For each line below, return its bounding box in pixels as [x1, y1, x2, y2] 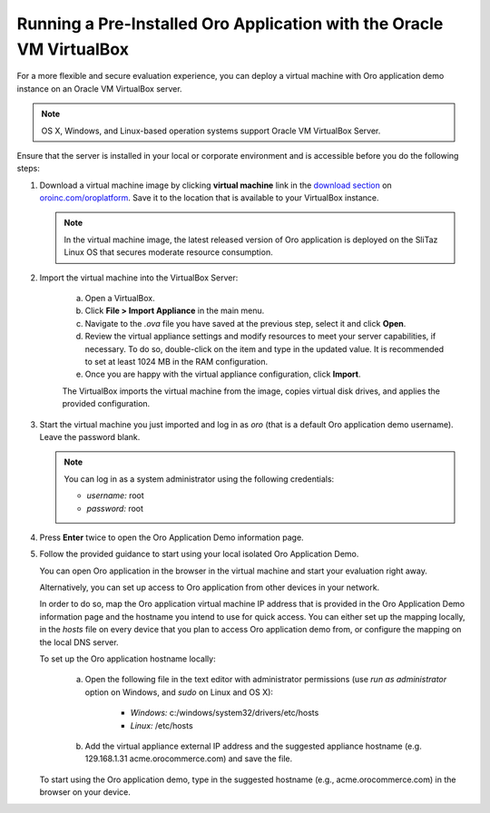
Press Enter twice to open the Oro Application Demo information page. [39, 532, 304, 543]
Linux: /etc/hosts [130, 720, 194, 730]
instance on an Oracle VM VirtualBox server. [16, 83, 182, 94]
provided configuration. [62, 398, 151, 409]
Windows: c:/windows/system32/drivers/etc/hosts [130, 708, 319, 719]
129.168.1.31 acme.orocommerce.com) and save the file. [84, 753, 293, 764]
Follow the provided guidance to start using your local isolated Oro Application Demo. [39, 549, 359, 560]
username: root [86, 490, 144, 501]
